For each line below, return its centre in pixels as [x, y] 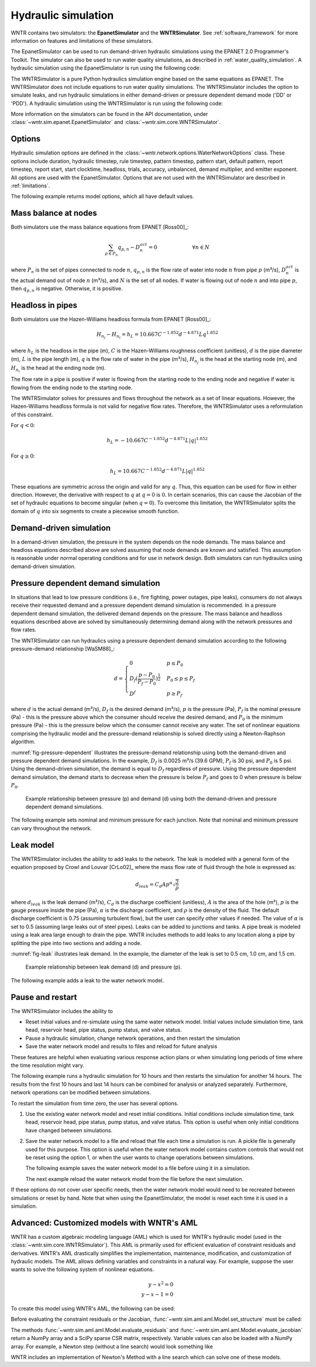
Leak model [32, 845]
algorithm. [23, 742]
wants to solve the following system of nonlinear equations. [83, 1269]
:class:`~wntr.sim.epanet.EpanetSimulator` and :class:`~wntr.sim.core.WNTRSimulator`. [116, 122]
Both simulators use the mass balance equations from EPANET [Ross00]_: [100, 227]
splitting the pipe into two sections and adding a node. [76, 943]
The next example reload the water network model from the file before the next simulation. [135, 1179]
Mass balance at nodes [54, 213]
